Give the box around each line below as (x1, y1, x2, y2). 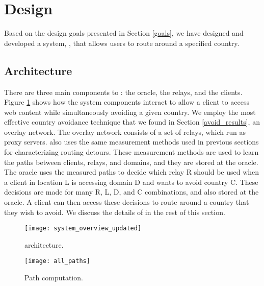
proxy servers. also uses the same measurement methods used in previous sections (4, 136, 259, 147)
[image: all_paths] (24, 257, 90, 265)
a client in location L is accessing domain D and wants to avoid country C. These (4, 176, 258, 187)
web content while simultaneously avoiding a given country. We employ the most (4, 106, 256, 117)
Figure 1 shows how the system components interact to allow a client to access (4, 97, 249, 107)
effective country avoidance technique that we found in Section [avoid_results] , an (4, 116, 260, 127)
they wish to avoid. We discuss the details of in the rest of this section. (4, 206, 225, 217)
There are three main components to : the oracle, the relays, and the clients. (4, 86, 243, 97)
